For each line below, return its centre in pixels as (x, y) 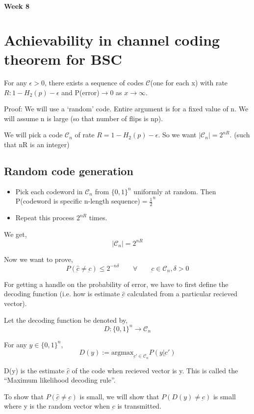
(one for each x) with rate (189, 82)
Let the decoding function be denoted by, (66, 320)
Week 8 (17, 6)
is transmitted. (140, 406)
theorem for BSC (63, 59)
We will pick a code (33, 135)
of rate (85, 135)
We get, (15, 234)
